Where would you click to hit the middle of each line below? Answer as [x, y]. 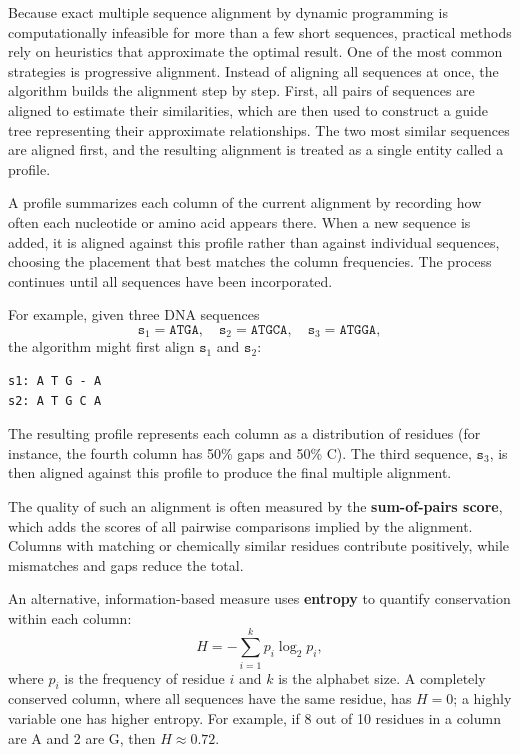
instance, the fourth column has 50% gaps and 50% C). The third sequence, [240, 452]
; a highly [482, 698]
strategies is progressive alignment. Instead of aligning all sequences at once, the [253, 70]
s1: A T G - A [55, 380]
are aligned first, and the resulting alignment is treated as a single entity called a [256, 149]
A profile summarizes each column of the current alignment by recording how [245, 202]
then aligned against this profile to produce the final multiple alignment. [230, 472]
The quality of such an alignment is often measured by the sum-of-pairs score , [255, 505]
